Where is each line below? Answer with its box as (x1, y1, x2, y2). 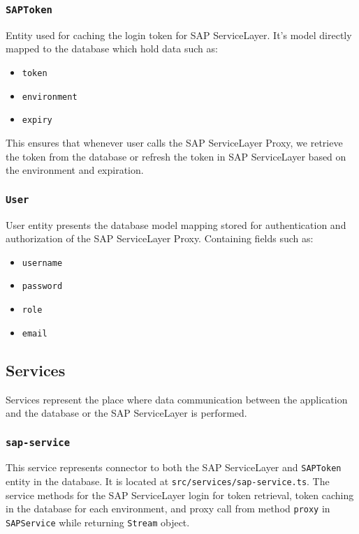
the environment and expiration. (6, 163, 144, 177)
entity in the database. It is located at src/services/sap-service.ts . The (6, 474, 330, 489)
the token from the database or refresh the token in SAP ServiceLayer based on (6, 149, 346, 163)
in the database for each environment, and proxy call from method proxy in (6, 501, 330, 516)
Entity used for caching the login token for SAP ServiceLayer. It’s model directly (6, 27, 352, 42)
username (22, 258, 63, 268)
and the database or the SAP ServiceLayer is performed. (6, 406, 247, 420)
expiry (22, 115, 52, 126)
